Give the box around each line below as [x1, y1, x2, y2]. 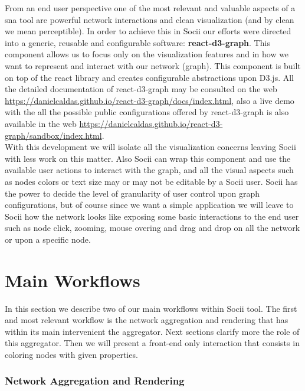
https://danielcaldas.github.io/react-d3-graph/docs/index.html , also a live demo [5, 94, 294, 106]
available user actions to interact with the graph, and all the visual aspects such [5, 164, 294, 176]
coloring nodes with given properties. [5, 348, 138, 360]
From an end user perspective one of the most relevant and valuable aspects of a [5, 2, 296, 14]
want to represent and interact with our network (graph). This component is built [5, 59, 301, 71]
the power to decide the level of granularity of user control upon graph [5, 187, 260, 199]
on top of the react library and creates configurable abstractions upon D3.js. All [5, 71, 294, 83]
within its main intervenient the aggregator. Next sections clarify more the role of [5, 325, 300, 337]
